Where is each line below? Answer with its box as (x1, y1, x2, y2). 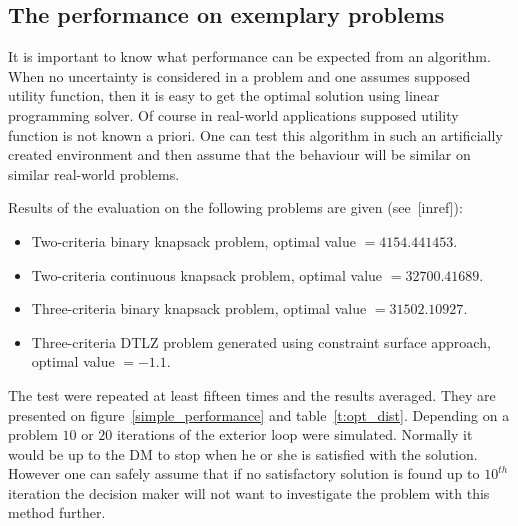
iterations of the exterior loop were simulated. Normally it (116, 424, 473, 445)
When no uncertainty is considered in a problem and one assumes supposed (8, 65, 471, 86)
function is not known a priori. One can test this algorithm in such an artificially (8, 124, 503, 145)
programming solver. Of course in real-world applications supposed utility (8, 104, 459, 125)
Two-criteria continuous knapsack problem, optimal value (31, 264, 383, 285)
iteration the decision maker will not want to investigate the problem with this (8, 482, 490, 503)
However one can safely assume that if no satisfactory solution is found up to (8, 463, 480, 484)
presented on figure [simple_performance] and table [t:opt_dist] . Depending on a (8, 404, 510, 425)
